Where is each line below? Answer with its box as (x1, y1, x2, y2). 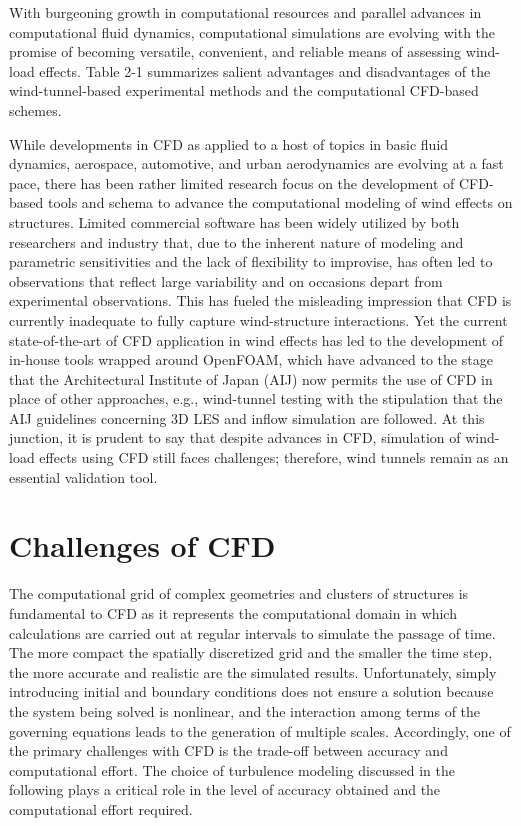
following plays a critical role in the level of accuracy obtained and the (9, 779, 441, 800)
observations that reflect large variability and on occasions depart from (9, 270, 443, 291)
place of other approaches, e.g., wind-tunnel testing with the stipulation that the (9, 388, 503, 409)
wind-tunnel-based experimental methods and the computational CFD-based (9, 80, 479, 101)
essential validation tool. (9, 466, 158, 487)
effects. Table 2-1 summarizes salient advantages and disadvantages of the (39, 60, 491, 81)
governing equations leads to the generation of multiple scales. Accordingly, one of (9, 720, 511, 741)
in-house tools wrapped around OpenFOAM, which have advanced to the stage (9, 349, 493, 370)
